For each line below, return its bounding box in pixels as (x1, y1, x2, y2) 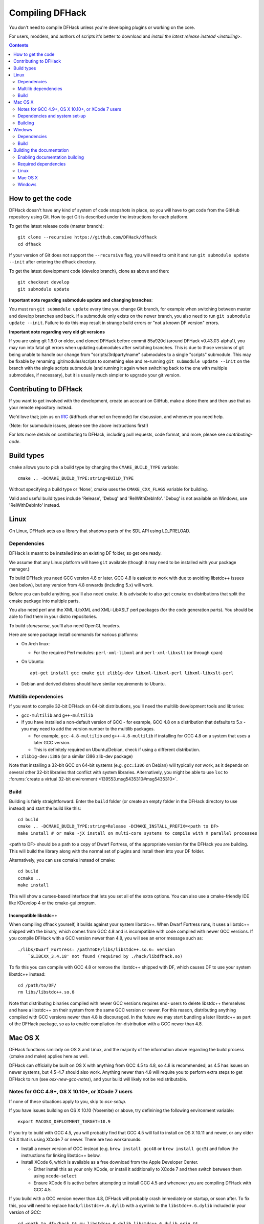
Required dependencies (18, 161, 66, 166)
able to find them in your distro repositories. (9, 613, 97, 619)
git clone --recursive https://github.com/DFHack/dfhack (18, 235, 157, 240)
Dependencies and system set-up (18, 113, 86, 119)
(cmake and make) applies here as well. (9, 1053, 89, 1059)
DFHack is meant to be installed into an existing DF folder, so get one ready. (9, 550, 162, 556)
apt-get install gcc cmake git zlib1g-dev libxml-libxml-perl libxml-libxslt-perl (30, 670, 234, 676)
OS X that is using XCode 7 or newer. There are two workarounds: (9, 1136, 142, 1143)
